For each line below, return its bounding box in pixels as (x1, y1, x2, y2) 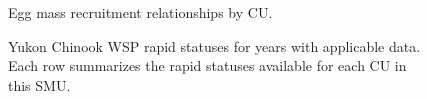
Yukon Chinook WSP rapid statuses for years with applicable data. (8, 35, 421, 56)
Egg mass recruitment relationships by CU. (8, 2, 273, 22)
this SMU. (8, 74, 71, 95)
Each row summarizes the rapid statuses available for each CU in (8, 55, 407, 76)
